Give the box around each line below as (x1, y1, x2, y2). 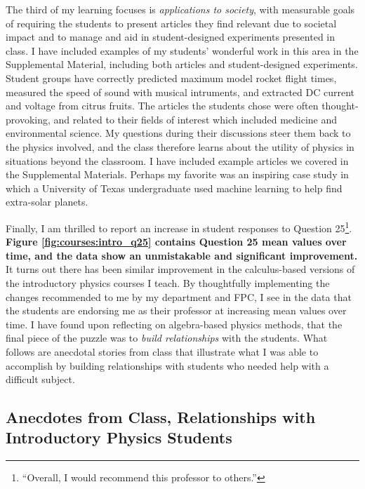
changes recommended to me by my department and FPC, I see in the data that (6, 289, 352, 304)
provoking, (6, 112, 51, 126)
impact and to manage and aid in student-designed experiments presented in (6, 29, 335, 44)
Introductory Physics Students (6, 427, 232, 448)
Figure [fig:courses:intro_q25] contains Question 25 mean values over (6, 234, 347, 249)
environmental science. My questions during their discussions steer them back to (6, 126, 351, 140)
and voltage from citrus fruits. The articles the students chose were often (6, 98, 319, 113)
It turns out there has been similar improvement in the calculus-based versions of (6, 262, 355, 276)
